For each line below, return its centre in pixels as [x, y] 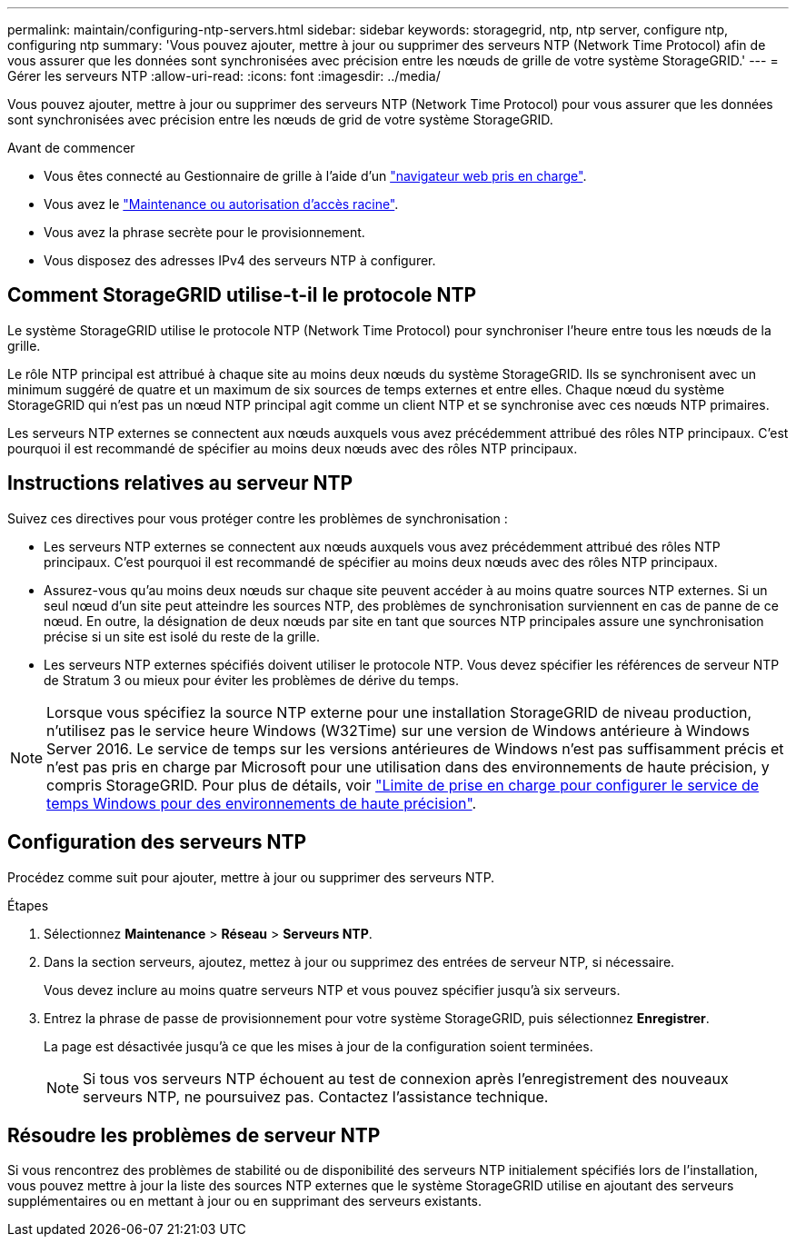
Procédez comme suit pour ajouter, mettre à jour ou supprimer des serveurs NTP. [251, 877]
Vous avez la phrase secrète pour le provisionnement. [204, 232]
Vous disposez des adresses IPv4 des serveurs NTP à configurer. [240, 260]
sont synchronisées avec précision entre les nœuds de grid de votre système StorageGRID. [280, 119]
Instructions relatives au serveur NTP [180, 483]
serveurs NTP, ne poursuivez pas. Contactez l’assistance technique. [316, 1096]
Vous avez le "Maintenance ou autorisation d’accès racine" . [221, 204]
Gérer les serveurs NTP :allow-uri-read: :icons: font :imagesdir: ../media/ [224, 76]
